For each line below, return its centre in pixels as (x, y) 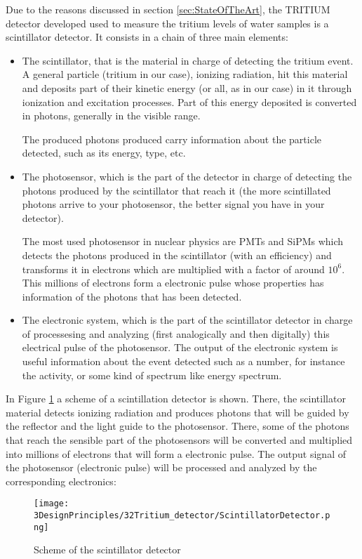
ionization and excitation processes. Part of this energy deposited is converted (189, 101)
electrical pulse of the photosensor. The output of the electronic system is (180, 347)
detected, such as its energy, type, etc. (104, 153)
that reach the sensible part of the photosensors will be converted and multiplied (179, 440)
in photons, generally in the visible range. (111, 116)
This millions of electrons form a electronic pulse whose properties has (173, 283)
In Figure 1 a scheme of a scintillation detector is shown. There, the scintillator (176, 399)
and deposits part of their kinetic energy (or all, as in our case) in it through (187, 87)
